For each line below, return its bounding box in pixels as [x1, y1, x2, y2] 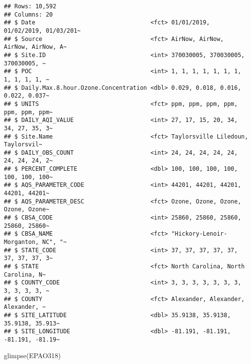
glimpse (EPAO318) [4, 350, 61, 360]
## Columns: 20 [4, 11, 53, 18]
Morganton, [4, 239, 39, 246]
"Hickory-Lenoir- [171, 230, 228, 238]
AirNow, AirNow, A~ [4, 43, 67, 51]
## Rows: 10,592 [4, 3, 57, 10]
